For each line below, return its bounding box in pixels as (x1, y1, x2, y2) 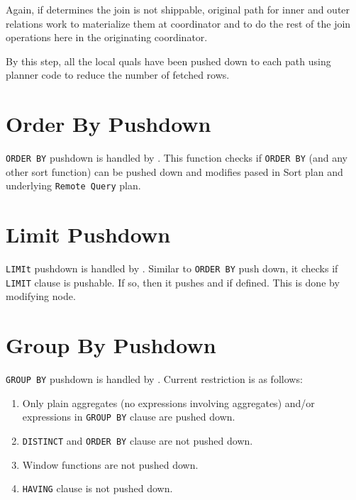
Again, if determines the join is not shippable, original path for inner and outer (6, 2, 350, 16)
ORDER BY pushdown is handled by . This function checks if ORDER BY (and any (6, 150, 348, 165)
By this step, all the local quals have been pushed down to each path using (6, 53, 331, 68)
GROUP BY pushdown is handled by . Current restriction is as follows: (6, 372, 303, 387)
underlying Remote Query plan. (6, 178, 141, 193)
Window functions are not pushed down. (22, 457, 199, 472)
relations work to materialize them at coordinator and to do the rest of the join (6, 16, 351, 30)
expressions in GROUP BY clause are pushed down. (22, 409, 235, 424)
